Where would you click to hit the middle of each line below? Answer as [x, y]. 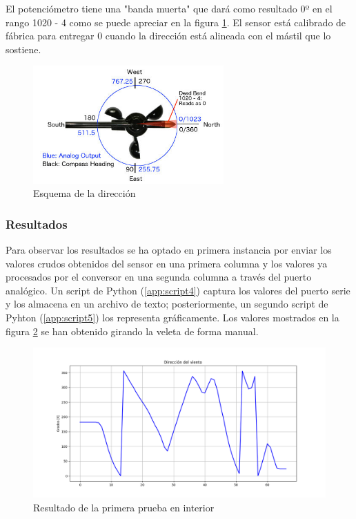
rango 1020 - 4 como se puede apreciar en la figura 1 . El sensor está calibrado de [176, 22]
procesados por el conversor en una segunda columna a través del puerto [159, 277]
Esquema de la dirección [85, 193]
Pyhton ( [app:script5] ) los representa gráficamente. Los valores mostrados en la [172, 317]
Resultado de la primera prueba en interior [124, 507]
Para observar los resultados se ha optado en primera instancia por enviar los [169, 250]
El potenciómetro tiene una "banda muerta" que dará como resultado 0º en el [169, 8]
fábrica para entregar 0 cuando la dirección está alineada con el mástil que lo [168, 36]
